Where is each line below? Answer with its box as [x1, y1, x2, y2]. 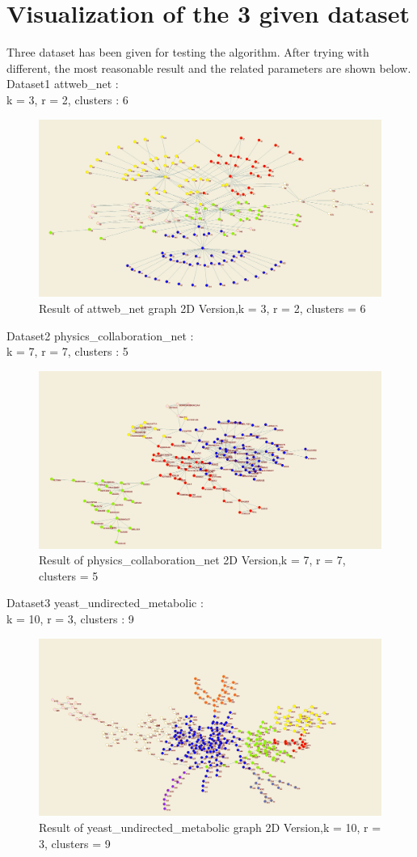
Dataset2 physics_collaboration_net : [6, 327, 194, 344]
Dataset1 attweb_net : [6, 75, 119, 92]
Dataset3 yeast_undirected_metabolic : [6, 594, 204, 611]
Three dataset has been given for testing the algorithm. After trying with [6, 44, 369, 61]
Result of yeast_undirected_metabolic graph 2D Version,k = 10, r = [39, 819, 381, 836]
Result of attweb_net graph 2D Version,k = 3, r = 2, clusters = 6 [39, 299, 366, 316]
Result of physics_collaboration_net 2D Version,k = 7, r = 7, [39, 551, 346, 568]
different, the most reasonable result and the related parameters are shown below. [6, 59, 411, 76]
